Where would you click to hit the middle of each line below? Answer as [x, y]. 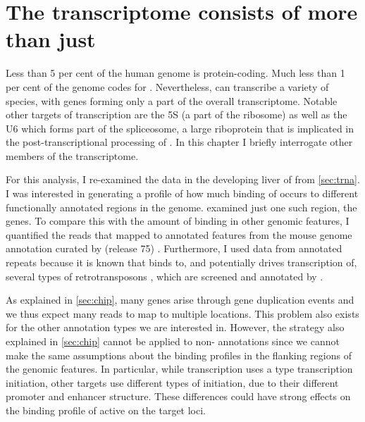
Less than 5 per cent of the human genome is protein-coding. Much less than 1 [175, 73]
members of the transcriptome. [72, 155]
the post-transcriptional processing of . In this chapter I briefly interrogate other [179, 142]
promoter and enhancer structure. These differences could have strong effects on [178, 396]
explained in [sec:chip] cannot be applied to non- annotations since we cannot [173, 341]
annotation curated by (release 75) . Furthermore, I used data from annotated [174, 248]
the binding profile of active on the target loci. [106, 410]
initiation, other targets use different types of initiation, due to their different [172, 382]
